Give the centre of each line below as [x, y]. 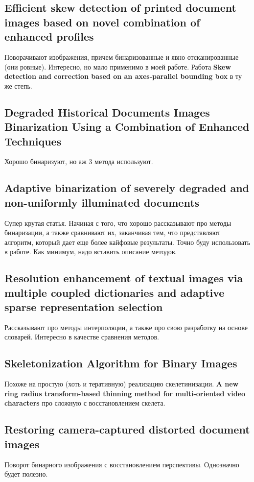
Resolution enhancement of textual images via [124, 278]
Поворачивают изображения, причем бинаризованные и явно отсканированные [122, 57]
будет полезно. [26, 474]
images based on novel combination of [102, 22]
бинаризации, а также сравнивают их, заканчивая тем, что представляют [113, 232]
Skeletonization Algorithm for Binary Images [121, 363]
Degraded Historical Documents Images [107, 112]
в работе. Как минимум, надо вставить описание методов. [91, 252]
